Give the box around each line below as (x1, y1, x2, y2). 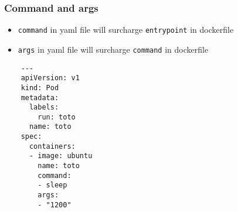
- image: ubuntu (29, 152, 93, 160)
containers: (29, 142, 76, 151)
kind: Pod (21, 83, 59, 92)
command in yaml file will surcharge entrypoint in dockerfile (18, 23, 234, 36)
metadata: (21, 93, 59, 102)
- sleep (38, 181, 67, 190)
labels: (29, 103, 59, 112)
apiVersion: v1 (21, 74, 80, 83)
